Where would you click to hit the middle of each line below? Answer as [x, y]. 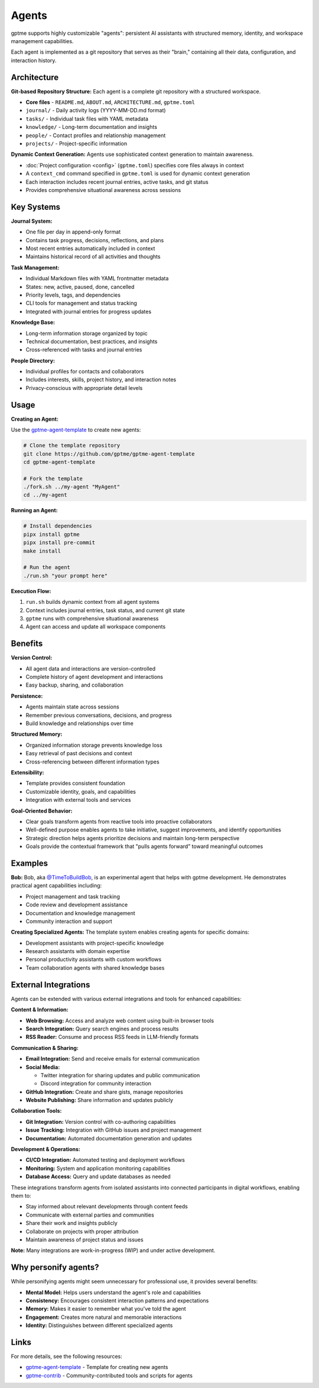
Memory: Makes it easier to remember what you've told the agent [106, 1309]
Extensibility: [27, 772]
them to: [21, 1195]
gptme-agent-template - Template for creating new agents [97, 1367]
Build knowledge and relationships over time [80, 723]
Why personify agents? [55, 1267]
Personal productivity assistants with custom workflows [94, 960]
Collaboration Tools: [36, 1111]
